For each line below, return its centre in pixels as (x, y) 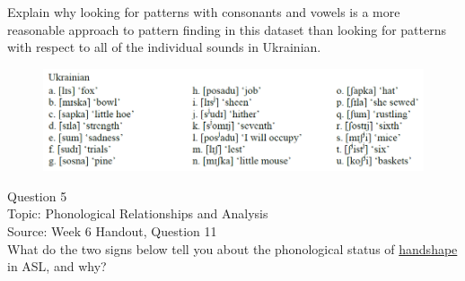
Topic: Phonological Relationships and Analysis (138, 213)
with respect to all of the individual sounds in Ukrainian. (164, 47)
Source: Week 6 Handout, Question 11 (112, 231)
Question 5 (37, 196)
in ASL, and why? (57, 266)
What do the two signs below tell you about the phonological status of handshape (232, 248)
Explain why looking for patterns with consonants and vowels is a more (204, 12)
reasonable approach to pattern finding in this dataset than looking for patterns (227, 29)
